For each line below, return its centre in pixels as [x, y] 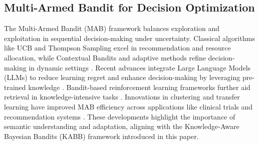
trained [15, 87]
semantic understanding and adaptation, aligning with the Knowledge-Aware [122, 126]
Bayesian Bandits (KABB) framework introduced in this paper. [101, 136]
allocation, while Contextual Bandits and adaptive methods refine [105, 57]
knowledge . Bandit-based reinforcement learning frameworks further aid [139, 87]
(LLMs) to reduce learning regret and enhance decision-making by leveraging [122, 77]
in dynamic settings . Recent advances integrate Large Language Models [140, 67]
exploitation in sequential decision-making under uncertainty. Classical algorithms [129, 38]
